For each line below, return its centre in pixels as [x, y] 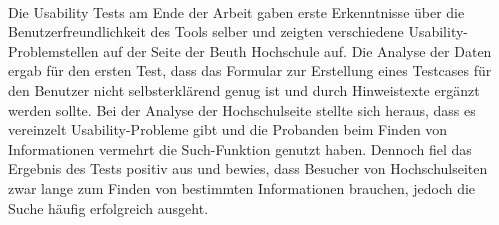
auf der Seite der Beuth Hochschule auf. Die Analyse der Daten [297, 50]
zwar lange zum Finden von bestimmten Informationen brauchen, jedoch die [242, 187]
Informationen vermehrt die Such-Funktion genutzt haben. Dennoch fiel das [240, 148]
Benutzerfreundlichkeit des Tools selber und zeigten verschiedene [206, 31]
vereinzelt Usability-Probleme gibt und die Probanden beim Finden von [228, 129]
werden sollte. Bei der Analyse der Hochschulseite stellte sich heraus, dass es [242, 109]
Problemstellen [53, 50]
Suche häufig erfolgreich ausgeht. [108, 207]
